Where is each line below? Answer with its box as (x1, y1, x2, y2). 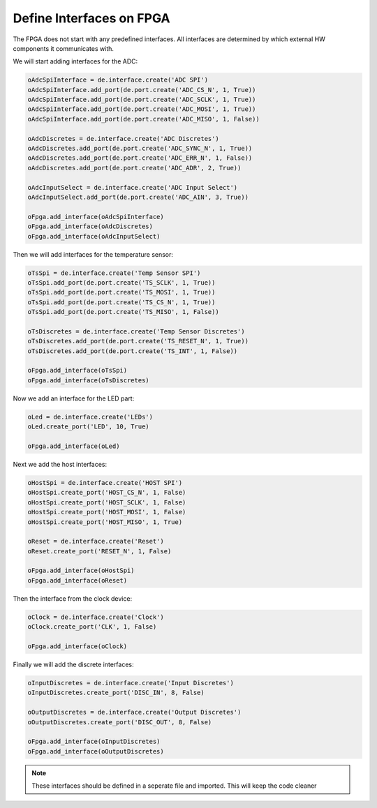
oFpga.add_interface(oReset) (27, 576, 128, 584)
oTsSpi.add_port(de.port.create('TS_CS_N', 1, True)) (27, 298, 216, 306)
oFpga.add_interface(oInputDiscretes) (27, 738, 161, 746)
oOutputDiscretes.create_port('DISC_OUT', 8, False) (27, 718, 212, 726)
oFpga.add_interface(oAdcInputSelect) (27, 232, 161, 240)
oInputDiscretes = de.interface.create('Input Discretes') (27, 679, 234, 687)
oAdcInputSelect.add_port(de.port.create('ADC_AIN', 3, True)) (27, 193, 249, 201)
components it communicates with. (13, 44, 114, 52)
